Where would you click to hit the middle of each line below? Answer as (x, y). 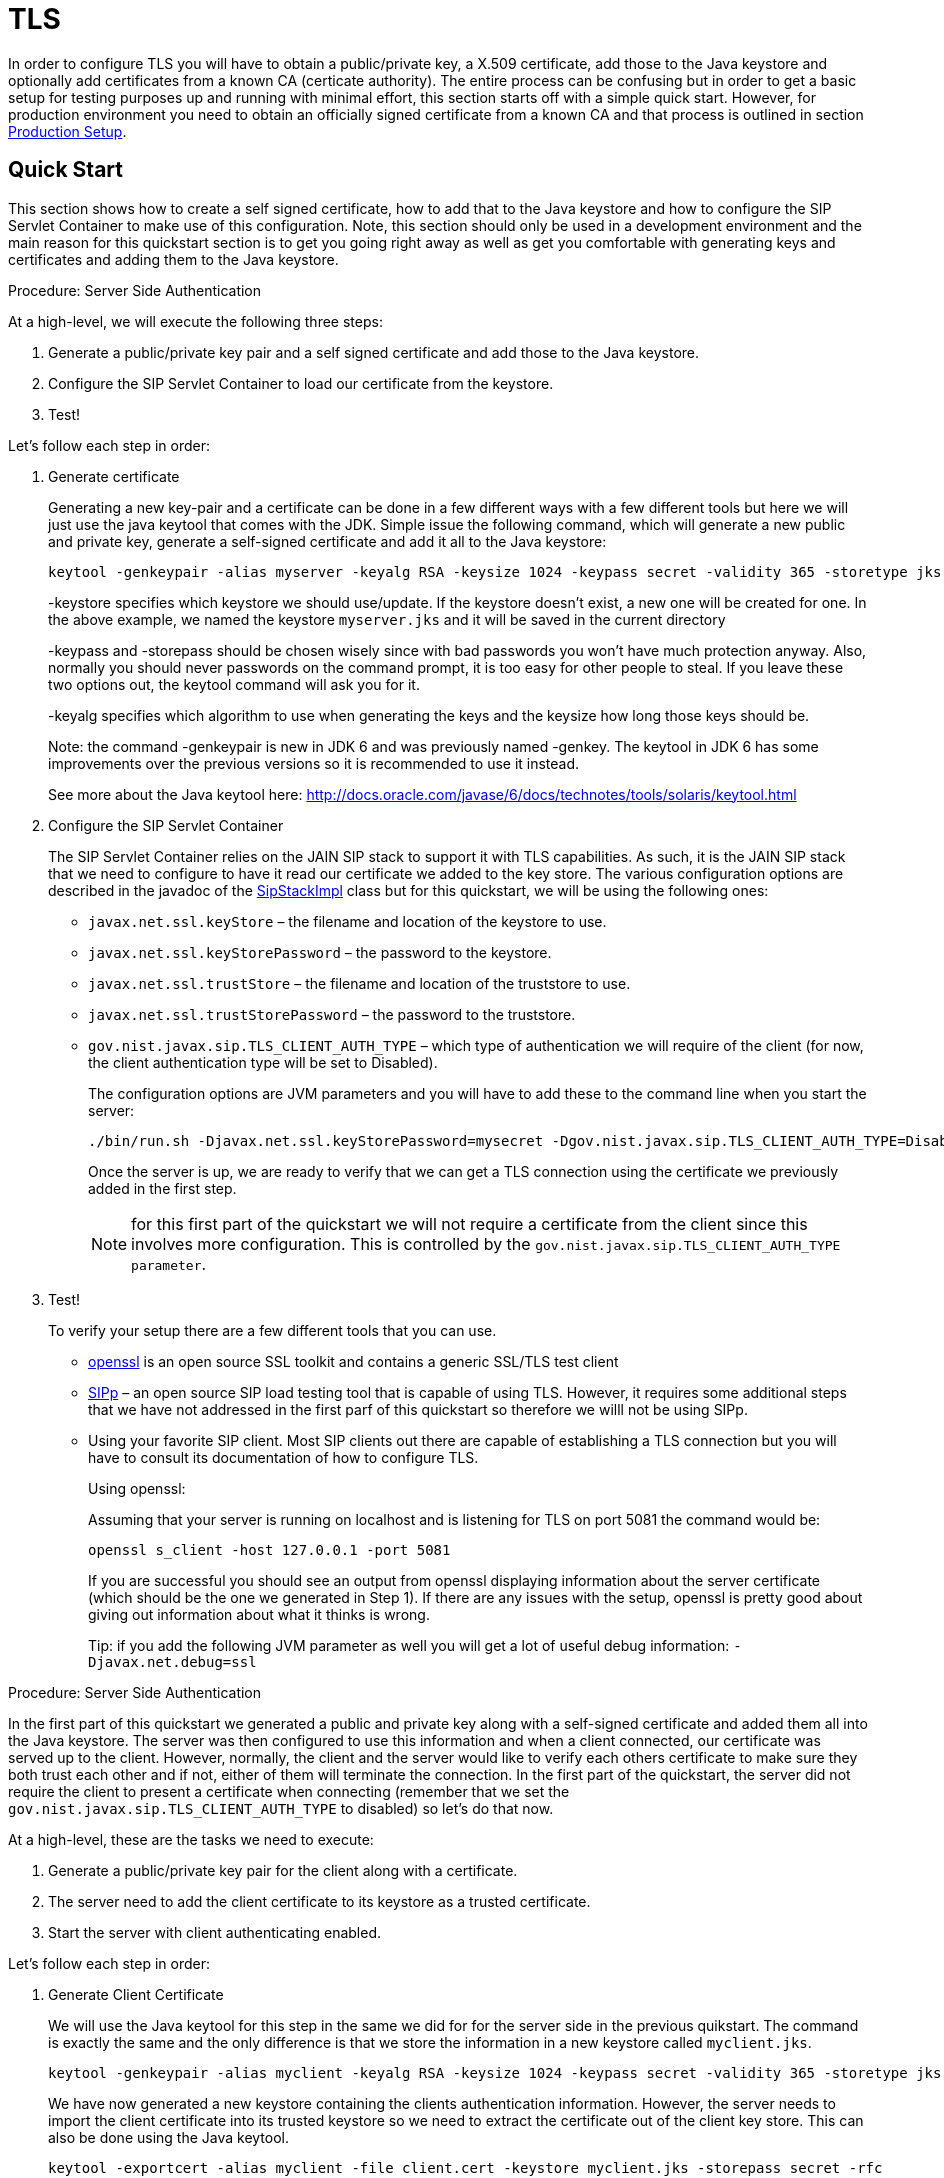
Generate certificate (114, 476)
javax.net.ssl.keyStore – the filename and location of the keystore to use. (347, 921)
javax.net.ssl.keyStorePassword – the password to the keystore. (320, 952)
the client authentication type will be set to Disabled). (263, 1062)
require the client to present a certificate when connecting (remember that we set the (289, 1791)
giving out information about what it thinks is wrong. (259, 1614)
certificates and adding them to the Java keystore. (173, 259)
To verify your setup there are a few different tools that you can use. (272, 1330)
